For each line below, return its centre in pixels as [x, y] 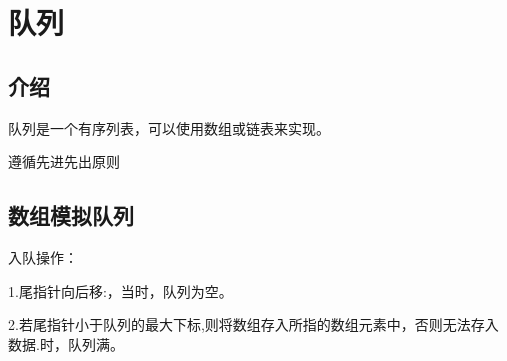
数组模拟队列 [71, 215]
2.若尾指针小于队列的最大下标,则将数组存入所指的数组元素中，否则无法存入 [253, 324]
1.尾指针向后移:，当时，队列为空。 [120, 290]
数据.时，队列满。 [66, 343]
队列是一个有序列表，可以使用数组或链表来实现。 [169, 127]
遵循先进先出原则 [64, 161]
